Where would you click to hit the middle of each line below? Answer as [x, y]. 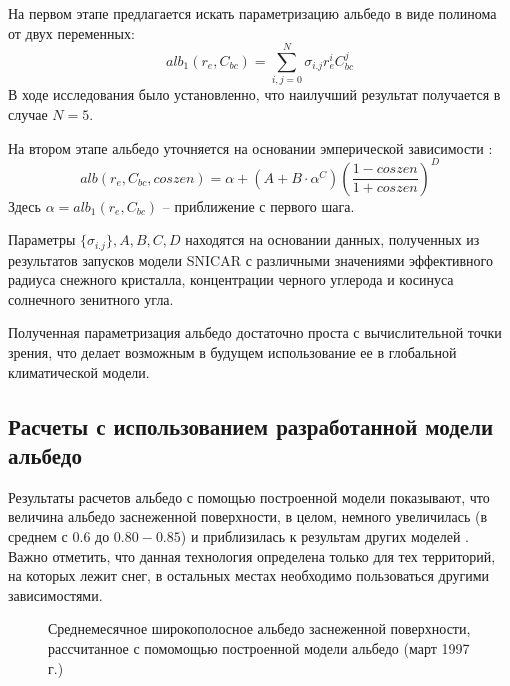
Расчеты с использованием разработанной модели [251, 425]
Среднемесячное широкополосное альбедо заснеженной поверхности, [259, 628]
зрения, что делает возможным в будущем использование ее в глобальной [232, 352]
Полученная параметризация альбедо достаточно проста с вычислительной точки [255, 332]
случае [28, 113]
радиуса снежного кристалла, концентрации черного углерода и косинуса [231, 279]
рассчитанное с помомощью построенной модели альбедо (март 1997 [259, 647]
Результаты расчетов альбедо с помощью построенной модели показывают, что [249, 496]
